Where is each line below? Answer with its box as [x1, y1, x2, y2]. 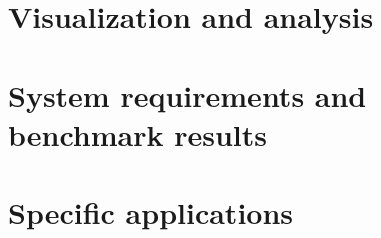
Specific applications [8, 192, 294, 233]
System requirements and [8, 74, 367, 115]
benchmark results [8, 113, 268, 154]
